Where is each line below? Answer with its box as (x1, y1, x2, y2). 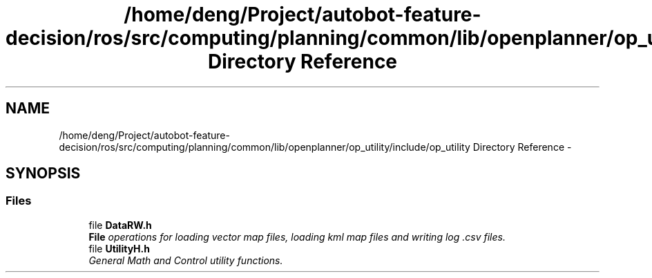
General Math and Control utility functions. (88, 254, 283, 266)
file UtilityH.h (88, 242, 150, 254)
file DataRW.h (88, 219, 152, 231)
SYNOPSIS (6, 165, 81, 183)
